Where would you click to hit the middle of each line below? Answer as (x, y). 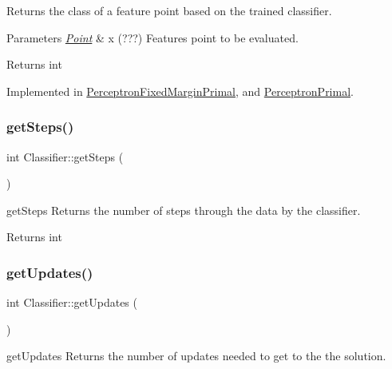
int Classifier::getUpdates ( (72, 302)
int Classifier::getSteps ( (65, 156)
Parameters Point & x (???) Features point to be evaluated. (152, 37)
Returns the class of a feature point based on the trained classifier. (169, 10)
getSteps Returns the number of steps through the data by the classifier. (184, 210)
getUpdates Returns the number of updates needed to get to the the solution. (196, 356)
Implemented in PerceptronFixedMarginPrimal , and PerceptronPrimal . (180, 91)
